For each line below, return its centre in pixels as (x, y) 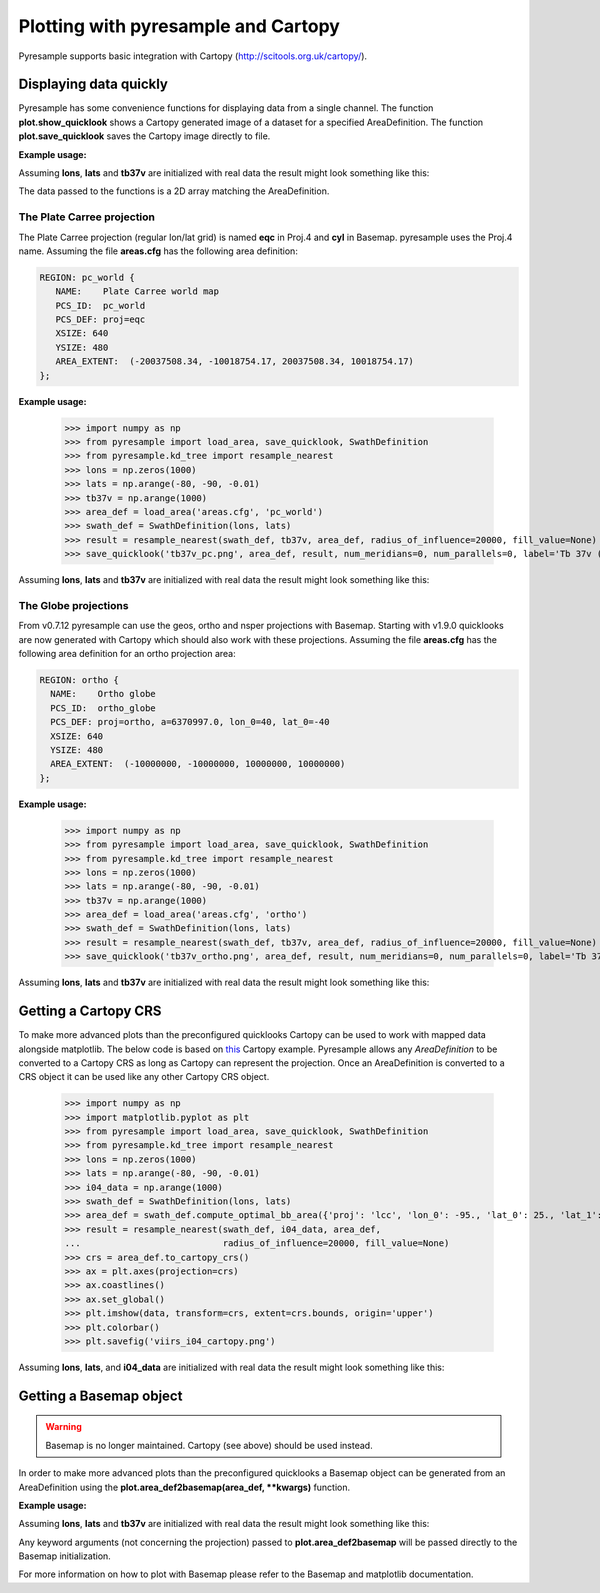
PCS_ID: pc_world (100, 305)
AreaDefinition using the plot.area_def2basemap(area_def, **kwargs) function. (184, 1487)
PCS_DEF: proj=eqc (100, 319)
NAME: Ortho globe (103, 694)
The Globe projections (73, 605)
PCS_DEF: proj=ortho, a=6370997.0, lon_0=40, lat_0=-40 (190, 722)
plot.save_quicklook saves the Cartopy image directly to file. (144, 136)
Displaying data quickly (93, 84)
